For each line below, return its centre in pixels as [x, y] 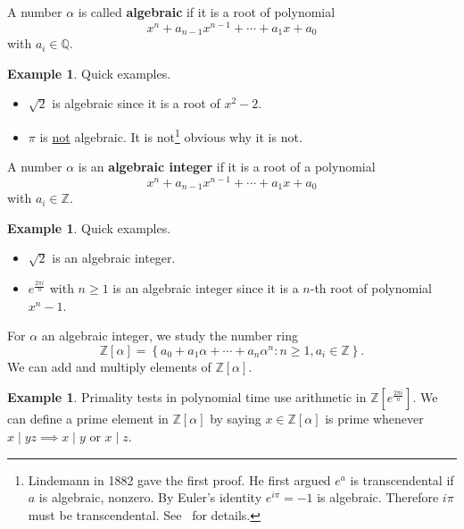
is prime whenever [374, 419]
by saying [236, 419]
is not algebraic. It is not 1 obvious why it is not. [171, 135]
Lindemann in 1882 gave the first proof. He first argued [179, 479]
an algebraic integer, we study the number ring [170, 336]
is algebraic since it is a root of [136, 103]
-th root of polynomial [371, 288]
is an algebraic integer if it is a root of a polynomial [227, 167]
